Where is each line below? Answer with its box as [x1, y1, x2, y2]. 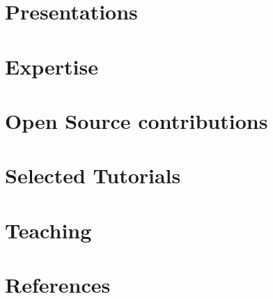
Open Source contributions [5, 106, 268, 135]
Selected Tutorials [5, 161, 181, 190]
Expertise [5, 52, 98, 80]
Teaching [5, 215, 92, 244]
